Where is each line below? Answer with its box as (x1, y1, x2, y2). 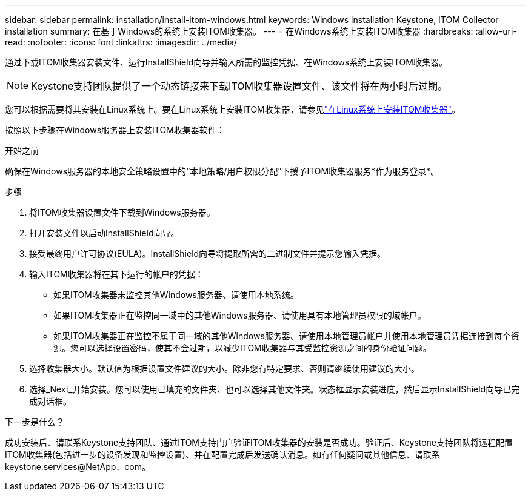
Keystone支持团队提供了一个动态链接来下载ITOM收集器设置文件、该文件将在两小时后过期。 (31, 80, 447, 92)
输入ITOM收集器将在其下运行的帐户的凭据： (29, 269, 204, 279)
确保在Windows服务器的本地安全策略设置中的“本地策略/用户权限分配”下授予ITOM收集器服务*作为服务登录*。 (5, 166, 439, 176)
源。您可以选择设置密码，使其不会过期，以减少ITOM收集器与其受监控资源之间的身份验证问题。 (53, 343, 432, 353)
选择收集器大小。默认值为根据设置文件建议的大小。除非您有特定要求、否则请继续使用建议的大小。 (29, 363, 419, 374)
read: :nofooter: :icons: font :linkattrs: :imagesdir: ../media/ (5, 37, 237, 47)
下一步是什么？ (5, 417, 64, 427)
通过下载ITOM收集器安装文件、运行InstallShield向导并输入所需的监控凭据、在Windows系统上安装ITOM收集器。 (5, 57, 447, 67)
